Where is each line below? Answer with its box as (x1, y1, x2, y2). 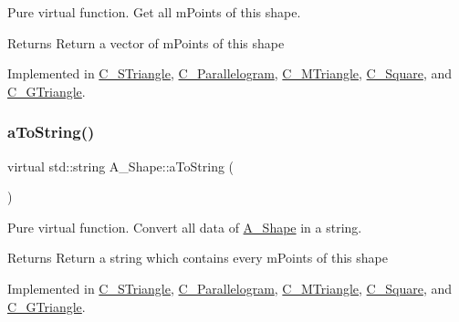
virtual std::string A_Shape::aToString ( (7, 156, 235, 175)
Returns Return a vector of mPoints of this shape (7, 33, 285, 52)
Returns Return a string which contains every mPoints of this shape (7, 248, 388, 267)
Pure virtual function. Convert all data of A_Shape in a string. (7, 217, 362, 236)
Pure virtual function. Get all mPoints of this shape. (7, 3, 301, 21)
